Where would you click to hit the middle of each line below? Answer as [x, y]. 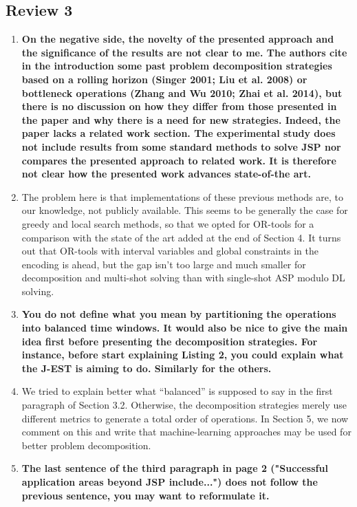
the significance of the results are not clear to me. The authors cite [184, 52]
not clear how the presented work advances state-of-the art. [166, 174]
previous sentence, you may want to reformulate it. [145, 495]
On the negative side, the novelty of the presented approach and [178, 39]
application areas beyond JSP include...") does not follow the [170, 482]
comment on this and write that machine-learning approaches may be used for [186, 432]
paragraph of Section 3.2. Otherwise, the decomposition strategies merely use [184, 405]
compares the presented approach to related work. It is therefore [179, 160]
